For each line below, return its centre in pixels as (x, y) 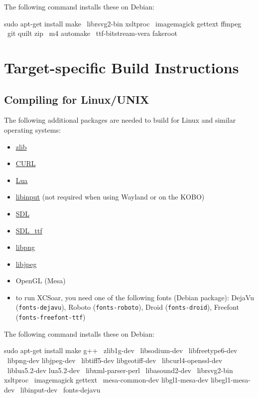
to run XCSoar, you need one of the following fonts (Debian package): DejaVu (135, 297)
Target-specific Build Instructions (122, 67)
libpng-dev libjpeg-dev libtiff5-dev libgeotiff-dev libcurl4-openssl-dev (115, 360)
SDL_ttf (29, 230)
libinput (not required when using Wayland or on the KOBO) (110, 197)
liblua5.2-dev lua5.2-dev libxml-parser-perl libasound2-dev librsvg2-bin (120, 370)
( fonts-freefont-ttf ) (51, 317)
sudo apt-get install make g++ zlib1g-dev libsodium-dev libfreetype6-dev (121, 350)
